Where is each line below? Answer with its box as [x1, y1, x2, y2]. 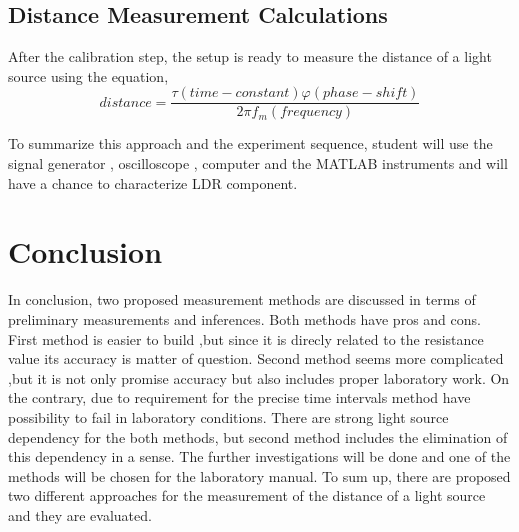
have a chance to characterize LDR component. [8, 172, 298, 193]
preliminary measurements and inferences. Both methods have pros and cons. [8, 308, 481, 329]
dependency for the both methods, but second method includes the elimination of [8, 426, 508, 447]
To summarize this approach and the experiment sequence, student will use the [8, 133, 493, 154]
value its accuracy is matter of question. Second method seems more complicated [8, 348, 504, 369]
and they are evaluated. [8, 504, 152, 525]
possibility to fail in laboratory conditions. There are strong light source [8, 406, 449, 427]
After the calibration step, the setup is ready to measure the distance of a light [8, 46, 492, 67]
